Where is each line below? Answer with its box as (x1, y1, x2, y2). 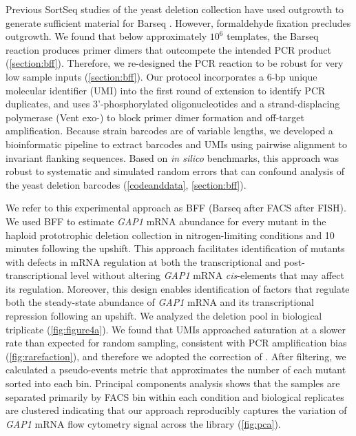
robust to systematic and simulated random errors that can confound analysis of (6, 164, 344, 178)
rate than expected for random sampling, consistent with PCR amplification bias (6, 335, 347, 350)
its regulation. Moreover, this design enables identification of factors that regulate (6, 281, 350, 295)
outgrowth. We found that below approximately (6, 29, 207, 43)
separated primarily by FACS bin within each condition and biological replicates (6, 389, 344, 404)
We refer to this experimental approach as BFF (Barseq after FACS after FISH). (6, 200, 346, 215)
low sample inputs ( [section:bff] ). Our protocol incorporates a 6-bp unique (6, 69, 317, 83)
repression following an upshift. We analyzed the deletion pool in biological (6, 309, 322, 323)
